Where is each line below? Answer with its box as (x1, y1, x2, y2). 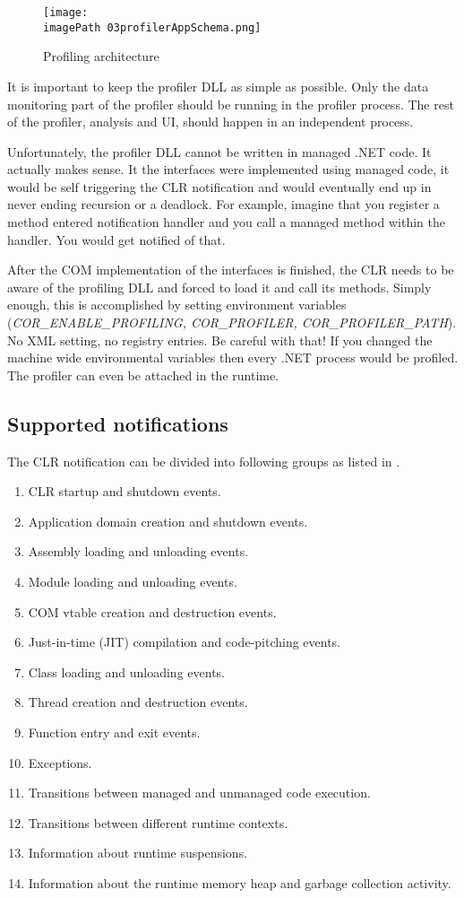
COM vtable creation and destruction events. (28, 602, 277, 621)
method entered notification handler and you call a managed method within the (7, 213, 445, 231)
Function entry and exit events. (28, 722, 201, 741)
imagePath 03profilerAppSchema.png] (43, 21, 262, 34)
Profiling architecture (43, 47, 159, 65)
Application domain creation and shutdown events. (28, 511, 308, 530)
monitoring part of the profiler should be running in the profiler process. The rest (7, 94, 454, 113)
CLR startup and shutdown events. (28, 482, 221, 501)
